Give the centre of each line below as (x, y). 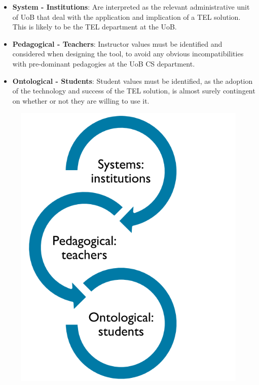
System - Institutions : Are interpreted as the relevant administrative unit (131, 7)
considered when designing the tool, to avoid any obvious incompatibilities (128, 54)
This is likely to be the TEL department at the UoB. (95, 27)
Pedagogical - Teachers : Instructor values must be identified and (117, 43)
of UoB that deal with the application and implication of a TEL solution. (126, 17)
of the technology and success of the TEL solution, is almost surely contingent (134, 91)
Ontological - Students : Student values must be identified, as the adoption (133, 81)
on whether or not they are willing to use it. (81, 100)
